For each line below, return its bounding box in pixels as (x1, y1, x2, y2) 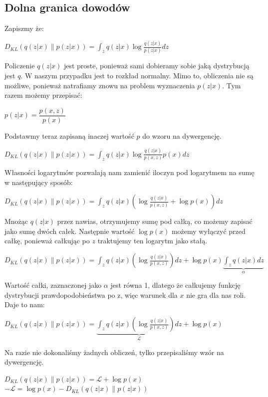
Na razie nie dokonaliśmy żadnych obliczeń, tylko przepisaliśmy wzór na (4, 347, 224, 357)
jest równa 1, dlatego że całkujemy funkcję (110, 280, 241, 290)
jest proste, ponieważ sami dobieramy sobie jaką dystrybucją (63, 60, 250, 71)
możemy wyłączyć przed (171, 225, 246, 236)
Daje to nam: (4, 299, 45, 310)
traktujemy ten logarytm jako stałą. (97, 235, 208, 246)
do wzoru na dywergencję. (142, 130, 222, 141)
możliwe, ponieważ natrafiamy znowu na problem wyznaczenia (4, 80, 195, 90)
